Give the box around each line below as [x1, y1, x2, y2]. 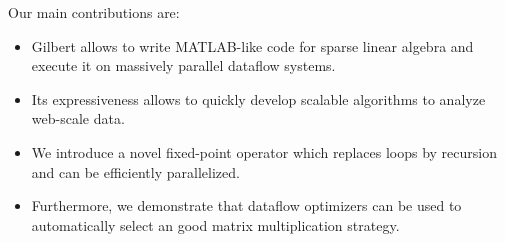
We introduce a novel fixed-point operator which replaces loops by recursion [31, 141, 498, 162]
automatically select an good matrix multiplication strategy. [31, 214, 400, 235]
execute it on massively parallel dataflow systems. [31, 55, 336, 76]
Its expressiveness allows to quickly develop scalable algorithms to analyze [31, 88, 486, 109]
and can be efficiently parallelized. [31, 161, 240, 182]
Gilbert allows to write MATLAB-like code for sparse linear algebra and [31, 35, 474, 56]
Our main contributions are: [8, 2, 180, 22]
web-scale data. [31, 108, 125, 129]
